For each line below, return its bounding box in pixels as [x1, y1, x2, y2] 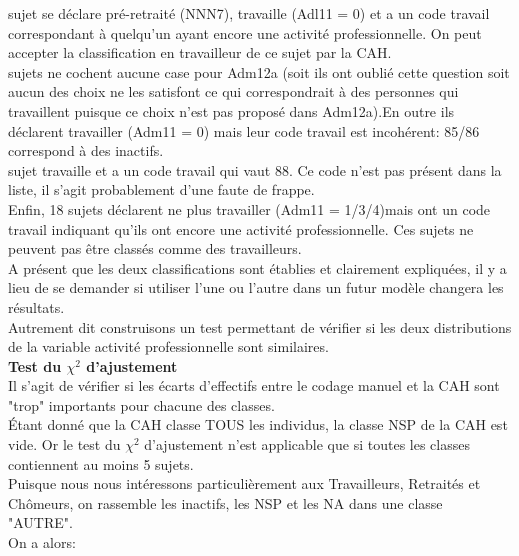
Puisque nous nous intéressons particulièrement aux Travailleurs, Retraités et [8, 473, 481, 494]
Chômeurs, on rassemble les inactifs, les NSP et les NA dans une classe [8, 492, 443, 513]
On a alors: [8, 532, 76, 553]
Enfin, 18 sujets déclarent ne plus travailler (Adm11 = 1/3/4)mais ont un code [8, 198, 491, 219]
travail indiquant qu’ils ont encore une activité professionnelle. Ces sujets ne [8, 218, 474, 239]
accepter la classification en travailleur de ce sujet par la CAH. [8, 42, 392, 63]
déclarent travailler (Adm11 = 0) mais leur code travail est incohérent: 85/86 [8, 120, 480, 141]
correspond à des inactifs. [8, 140, 164, 161]
